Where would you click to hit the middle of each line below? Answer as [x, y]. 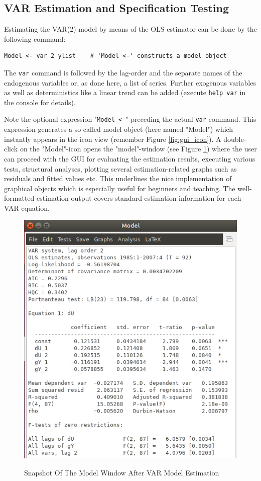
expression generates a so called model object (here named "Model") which [119, 129]
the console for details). [40, 102]
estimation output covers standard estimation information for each [139, 198]
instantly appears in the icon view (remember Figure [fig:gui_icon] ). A [113, 139]
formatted [19, 198]
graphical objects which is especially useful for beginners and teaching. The [120, 188]
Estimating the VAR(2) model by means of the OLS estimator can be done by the [130, 29]
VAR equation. [27, 208]
